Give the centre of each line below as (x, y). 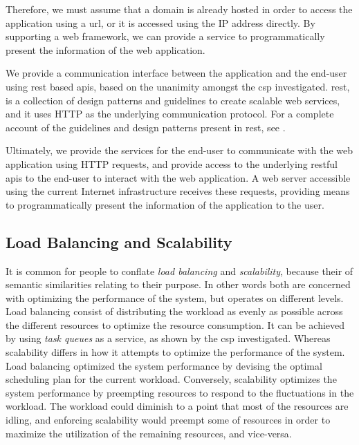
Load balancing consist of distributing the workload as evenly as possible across (174, 311)
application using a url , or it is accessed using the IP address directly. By (160, 22)
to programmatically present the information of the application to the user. (165, 204)
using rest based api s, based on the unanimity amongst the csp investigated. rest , (178, 86)
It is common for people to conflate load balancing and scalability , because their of (179, 271)
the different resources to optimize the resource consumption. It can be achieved (175, 324)
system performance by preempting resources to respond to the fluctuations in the (180, 392)
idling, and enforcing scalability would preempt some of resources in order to (168, 420)
